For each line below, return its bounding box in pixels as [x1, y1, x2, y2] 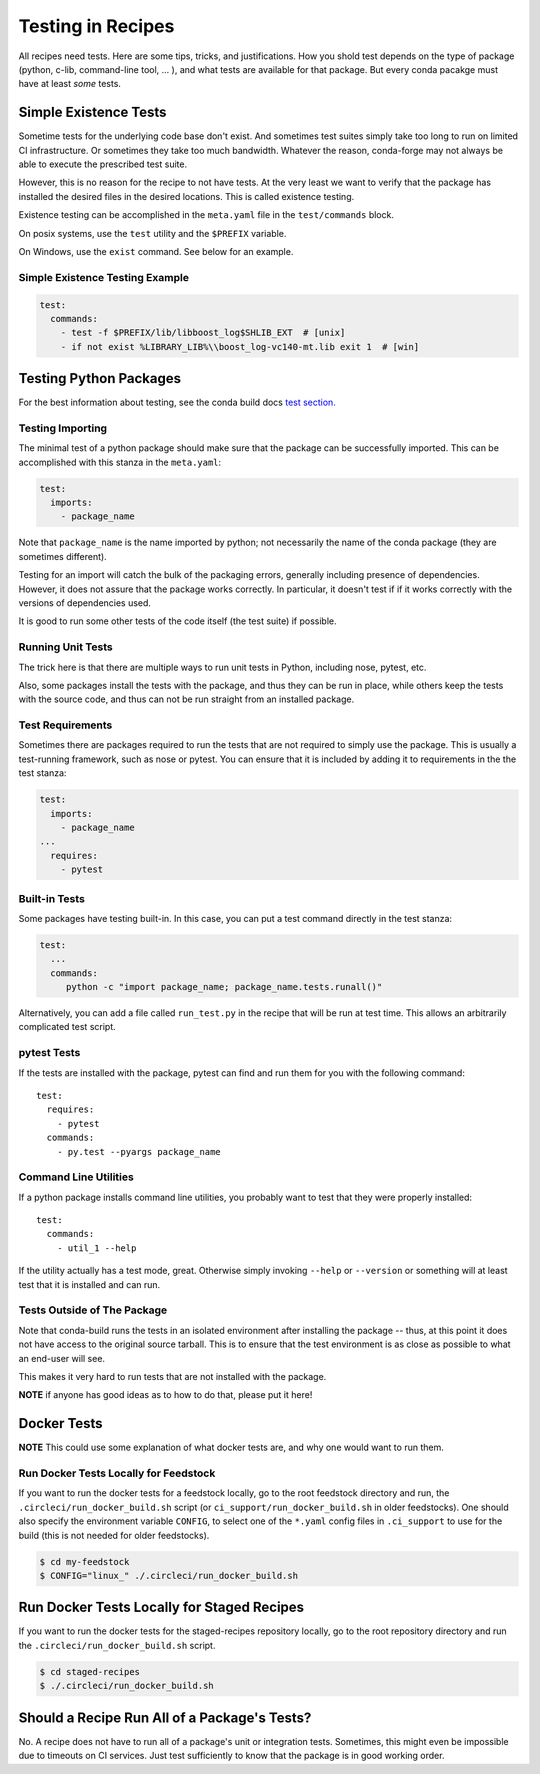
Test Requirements [18, 718, 113, 732]
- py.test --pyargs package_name [56, 1146, 222, 1157]
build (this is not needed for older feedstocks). [18, 1529, 210, 1541]
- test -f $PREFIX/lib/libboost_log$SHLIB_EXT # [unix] [60, 327, 346, 339]
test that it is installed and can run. [18, 1278, 161, 1290]
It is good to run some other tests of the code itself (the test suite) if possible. [18, 615, 337, 627]
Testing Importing [18, 421, 108, 435]
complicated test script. [18, 1021, 117, 1033]
